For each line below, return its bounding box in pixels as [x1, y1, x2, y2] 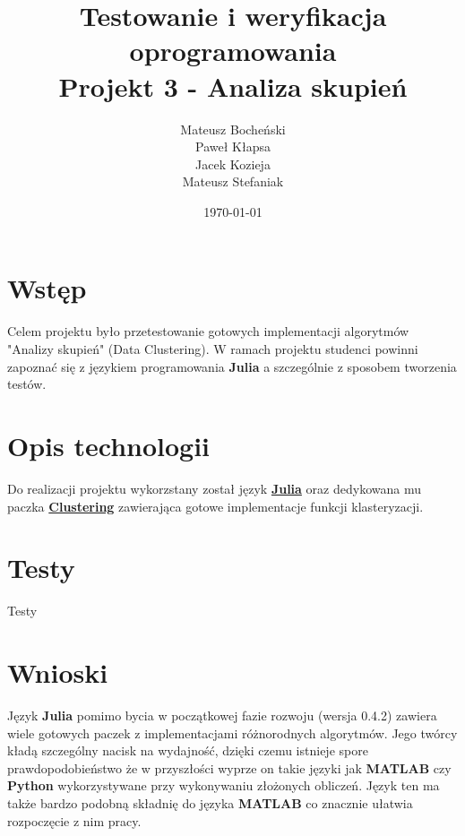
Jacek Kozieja [195, 154, 271, 173]
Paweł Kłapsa [195, 137, 271, 156]
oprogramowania [129, 32, 337, 69]
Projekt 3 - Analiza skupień [58, 67, 408, 104]
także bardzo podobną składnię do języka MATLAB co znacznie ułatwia [7, 793, 413, 812]
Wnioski [7, 654, 108, 690]
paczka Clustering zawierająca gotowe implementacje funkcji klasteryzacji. [7, 496, 424, 515]
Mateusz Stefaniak [182, 172, 284, 191]
